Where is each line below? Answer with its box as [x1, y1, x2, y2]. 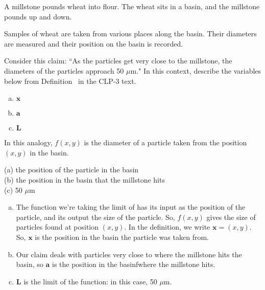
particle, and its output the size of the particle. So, [16, 211, 175, 222]
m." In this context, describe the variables [130, 65, 261, 76]
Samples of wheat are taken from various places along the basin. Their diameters [4, 28, 257, 39]
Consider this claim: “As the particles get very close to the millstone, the [4, 55, 232, 66]
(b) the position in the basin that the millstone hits [4, 174, 165, 185]
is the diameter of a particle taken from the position [84, 137, 247, 148]
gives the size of [206, 211, 256, 222]
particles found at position [16, 221, 99, 232]
